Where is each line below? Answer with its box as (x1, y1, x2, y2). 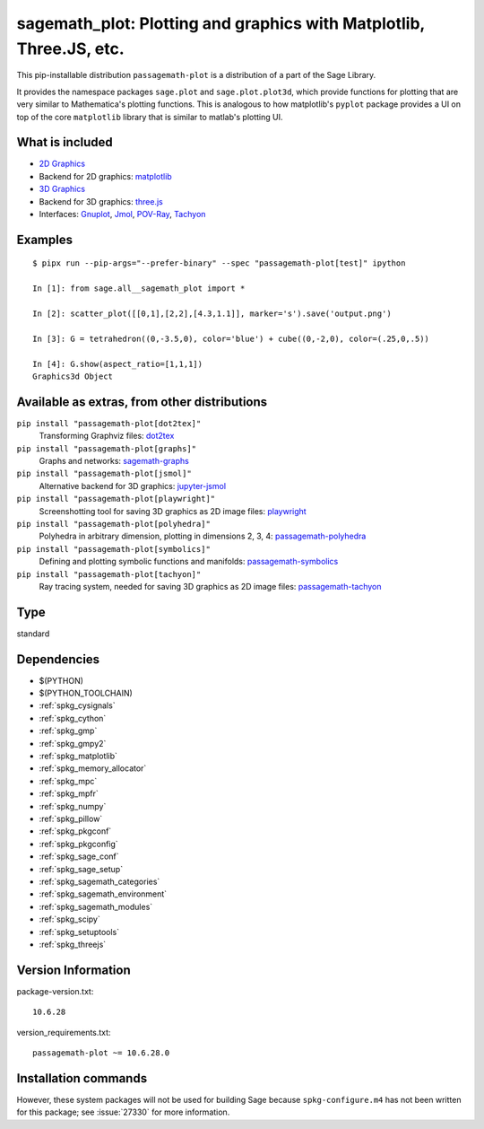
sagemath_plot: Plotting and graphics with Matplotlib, (16, 13, 426, 33)
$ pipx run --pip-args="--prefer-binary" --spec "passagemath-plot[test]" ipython (32, 258, 406, 268)
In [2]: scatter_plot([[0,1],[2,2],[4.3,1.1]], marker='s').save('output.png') (32, 308, 392, 319)
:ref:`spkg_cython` (39, 713, 107, 723)
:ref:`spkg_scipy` (39, 914, 100, 924)
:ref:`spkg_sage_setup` (39, 863, 124, 874)
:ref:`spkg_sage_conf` (39, 851, 120, 862)
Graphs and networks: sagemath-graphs (39, 455, 190, 466)
